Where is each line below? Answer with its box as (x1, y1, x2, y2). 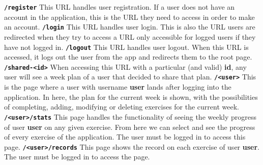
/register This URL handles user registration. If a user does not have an (4, 2, 235, 12)
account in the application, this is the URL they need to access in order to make (4, 11, 255, 22)
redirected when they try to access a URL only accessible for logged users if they (4, 31, 256, 42)
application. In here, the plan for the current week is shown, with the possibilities (4, 91, 258, 102)
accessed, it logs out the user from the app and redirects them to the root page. (4, 51, 252, 62)
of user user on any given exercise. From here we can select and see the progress (4, 121, 255, 132)
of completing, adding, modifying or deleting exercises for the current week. (4, 101, 239, 112)
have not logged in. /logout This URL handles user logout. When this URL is (4, 41, 249, 52)
